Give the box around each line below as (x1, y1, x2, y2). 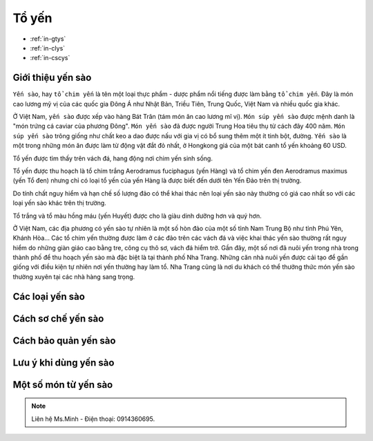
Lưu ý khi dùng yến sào (12, 357, 115, 368)
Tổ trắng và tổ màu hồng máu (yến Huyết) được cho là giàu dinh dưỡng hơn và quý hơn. (12, 212, 262, 220)
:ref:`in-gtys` (30, 35, 66, 43)
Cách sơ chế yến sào (12, 312, 104, 324)
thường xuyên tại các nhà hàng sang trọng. (12, 272, 135, 281)
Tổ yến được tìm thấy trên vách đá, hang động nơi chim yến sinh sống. (12, 154, 213, 162)
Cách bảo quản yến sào (12, 335, 116, 346)
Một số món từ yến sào (12, 379, 113, 391)
